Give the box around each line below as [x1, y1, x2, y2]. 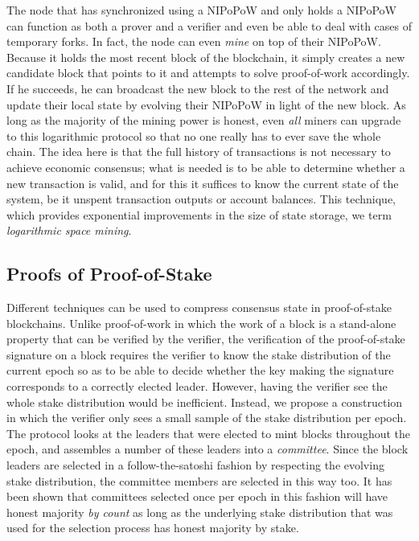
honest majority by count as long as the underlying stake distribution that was [6, 503, 393, 520]
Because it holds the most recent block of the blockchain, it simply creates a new [6, 48, 405, 65]
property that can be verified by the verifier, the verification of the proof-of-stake [6, 330, 405, 347]
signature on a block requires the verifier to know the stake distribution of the [6, 346, 391, 363]
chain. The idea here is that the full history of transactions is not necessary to [6, 143, 391, 160]
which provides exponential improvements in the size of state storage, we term [6, 206, 392, 223]
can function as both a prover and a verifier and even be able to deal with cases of [6, 17, 412, 34]
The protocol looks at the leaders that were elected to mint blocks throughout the [6, 424, 411, 441]
